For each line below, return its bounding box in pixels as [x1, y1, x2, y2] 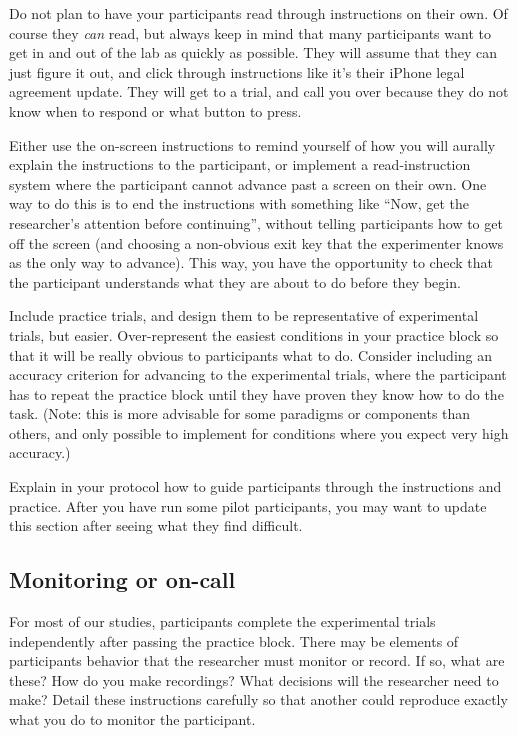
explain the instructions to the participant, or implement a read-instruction [9, 154, 471, 175]
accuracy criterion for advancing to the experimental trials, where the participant [9, 364, 507, 385]
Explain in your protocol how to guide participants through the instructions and [9, 476, 502, 497]
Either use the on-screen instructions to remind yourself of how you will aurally [9, 134, 496, 155]
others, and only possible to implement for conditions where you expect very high [9, 422, 509, 443]
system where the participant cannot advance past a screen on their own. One [9, 173, 487, 194]
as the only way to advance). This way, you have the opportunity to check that [9, 252, 493, 273]
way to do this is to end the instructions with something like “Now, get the [9, 193, 470, 214]
